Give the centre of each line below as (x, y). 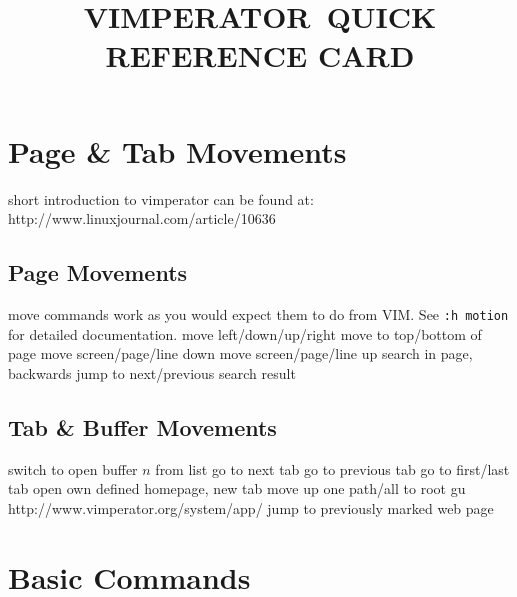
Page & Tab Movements (177, 150)
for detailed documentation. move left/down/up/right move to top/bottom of (245, 333)
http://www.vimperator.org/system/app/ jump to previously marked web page (251, 507)
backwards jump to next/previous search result (152, 372)
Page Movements (98, 272)
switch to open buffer (73, 468)
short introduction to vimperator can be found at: (161, 198)
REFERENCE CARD (260, 55)
